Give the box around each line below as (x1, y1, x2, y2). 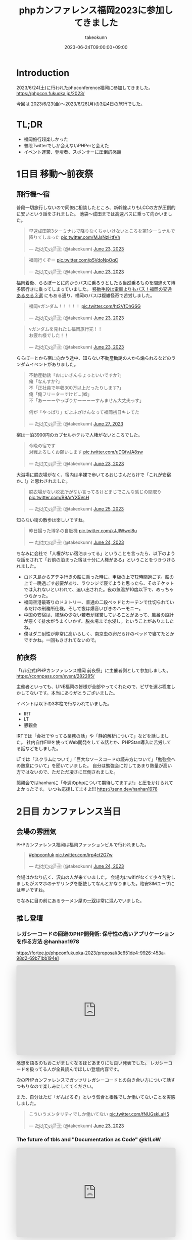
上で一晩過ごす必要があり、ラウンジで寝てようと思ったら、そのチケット (23, 580, 174, 586)
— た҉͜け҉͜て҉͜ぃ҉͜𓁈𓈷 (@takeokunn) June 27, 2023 (28, 420, 124, 426)
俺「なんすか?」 (28, 378, 63, 384)
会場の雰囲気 (16, 828, 57, 836)
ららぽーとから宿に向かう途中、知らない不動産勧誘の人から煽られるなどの (16, 355, 171, 361)
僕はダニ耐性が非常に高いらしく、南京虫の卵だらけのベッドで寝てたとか (23, 630, 174, 636)
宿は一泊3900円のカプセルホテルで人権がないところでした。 (16, 432, 142, 438)
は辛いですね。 (16, 887, 47, 893)
